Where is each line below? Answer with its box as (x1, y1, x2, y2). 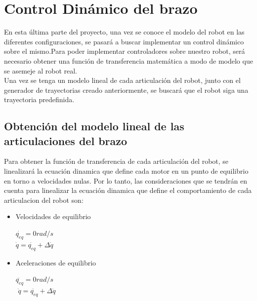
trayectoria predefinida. (4, 94, 75, 105)
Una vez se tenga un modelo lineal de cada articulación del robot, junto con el (4, 75, 241, 85)
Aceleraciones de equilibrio (15, 257, 96, 267)
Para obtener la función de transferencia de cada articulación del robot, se (4, 156, 229, 166)
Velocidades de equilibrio (15, 211, 91, 222)
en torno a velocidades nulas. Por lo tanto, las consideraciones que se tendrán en (4, 175, 247, 186)
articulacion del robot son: (4, 194, 84, 205)
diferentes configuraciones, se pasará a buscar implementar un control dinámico (4, 36, 244, 46)
